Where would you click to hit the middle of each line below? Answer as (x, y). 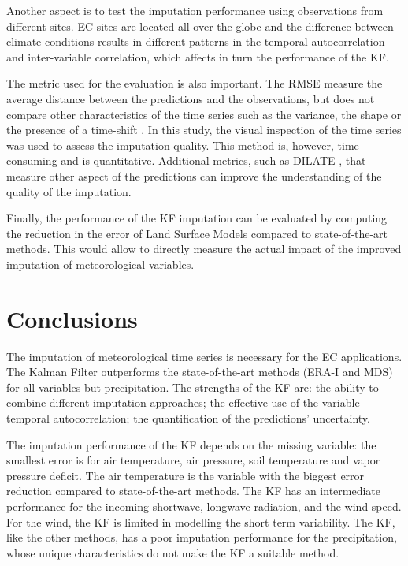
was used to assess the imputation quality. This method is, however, (170, 145)
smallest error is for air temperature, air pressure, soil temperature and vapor (193, 460)
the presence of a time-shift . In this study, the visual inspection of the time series (204, 130)
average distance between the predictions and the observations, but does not (191, 98)
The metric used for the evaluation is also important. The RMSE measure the (195, 83)
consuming (32, 160)
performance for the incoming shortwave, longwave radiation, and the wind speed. (204, 506)
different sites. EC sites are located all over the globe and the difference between (200, 26)
